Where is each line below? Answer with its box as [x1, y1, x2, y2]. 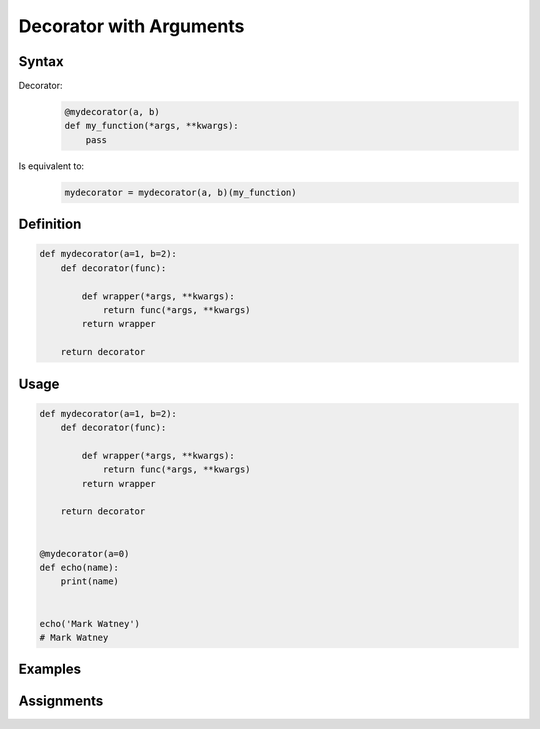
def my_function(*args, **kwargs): [64, 120, 239, 132]
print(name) [60, 576, 120, 587]
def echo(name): [39, 562, 120, 574]
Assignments [18, 693, 104, 710]
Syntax [18, 53, 64, 70]
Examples [18, 661, 82, 678]
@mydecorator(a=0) [39, 548, 130, 559]
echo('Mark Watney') [39, 618, 140, 629]
